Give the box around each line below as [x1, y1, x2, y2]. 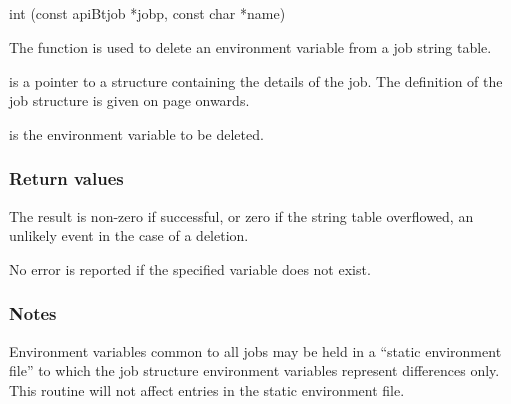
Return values [9, 166, 124, 191]
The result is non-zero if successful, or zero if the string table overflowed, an [9, 205, 474, 226]
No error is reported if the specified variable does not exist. [9, 258, 371, 279]
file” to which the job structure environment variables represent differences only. [9, 360, 500, 381]
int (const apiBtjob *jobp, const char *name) [9, 3, 286, 24]
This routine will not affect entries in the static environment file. [9, 379, 405, 400]
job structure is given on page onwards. [9, 90, 250, 111]
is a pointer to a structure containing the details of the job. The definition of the [9, 70, 503, 91]
